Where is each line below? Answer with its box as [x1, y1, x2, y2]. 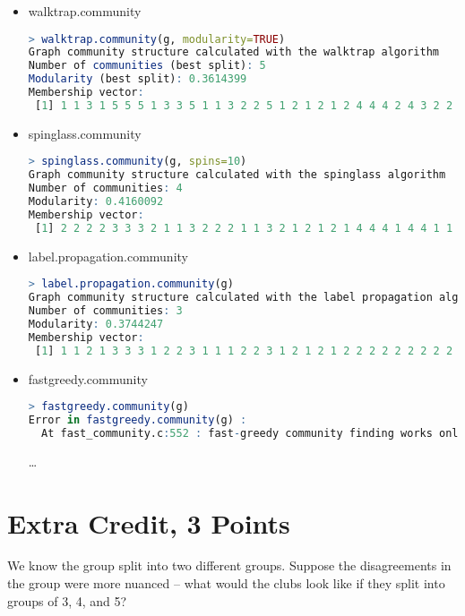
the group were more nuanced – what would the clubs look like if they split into [7, 574, 445, 593]
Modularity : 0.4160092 [28, 195, 164, 209]
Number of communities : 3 [28, 304, 183, 318]
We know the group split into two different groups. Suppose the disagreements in [7, 556, 452, 575]
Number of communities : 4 [28, 182, 183, 195]
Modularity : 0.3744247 [28, 317, 164, 330]
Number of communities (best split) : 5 [28, 59, 266, 73]
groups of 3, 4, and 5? [7, 591, 127, 610]
